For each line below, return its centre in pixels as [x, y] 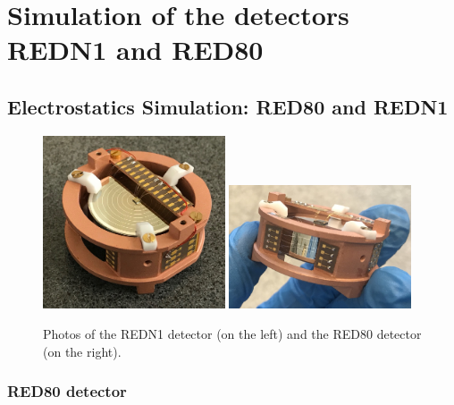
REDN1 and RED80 [135, 50]
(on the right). [82, 351]
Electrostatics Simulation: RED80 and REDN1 [228, 106]
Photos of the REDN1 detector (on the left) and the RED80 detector [232, 333]
